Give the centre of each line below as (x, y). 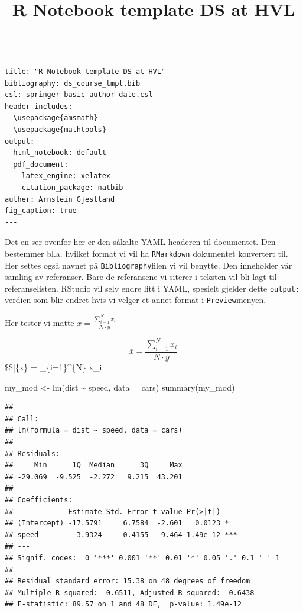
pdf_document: (41, 164)
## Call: (22, 419)
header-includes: (39, 106)
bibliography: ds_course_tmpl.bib (73, 83)
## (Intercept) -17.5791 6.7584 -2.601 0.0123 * (117, 523)
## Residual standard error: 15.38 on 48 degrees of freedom (128, 581)
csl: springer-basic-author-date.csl (79, 95)
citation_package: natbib (72, 187)
